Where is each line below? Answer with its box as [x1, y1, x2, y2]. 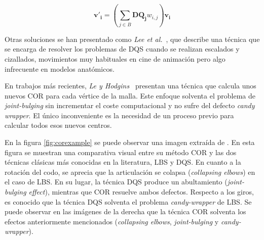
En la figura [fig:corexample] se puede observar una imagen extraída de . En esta [5, 137, 255, 148]
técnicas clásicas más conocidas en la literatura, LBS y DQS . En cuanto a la [5, 157, 241, 167]
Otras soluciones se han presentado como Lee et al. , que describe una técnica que [5, 33, 260, 44]
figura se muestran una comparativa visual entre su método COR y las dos [5, 147, 237, 157]
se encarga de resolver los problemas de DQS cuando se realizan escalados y [5, 43, 240, 54]
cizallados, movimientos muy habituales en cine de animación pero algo [5, 53, 225, 64]
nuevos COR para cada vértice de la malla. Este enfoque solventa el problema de [5, 90, 255, 101]
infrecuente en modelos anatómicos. [5, 63, 115, 74]
